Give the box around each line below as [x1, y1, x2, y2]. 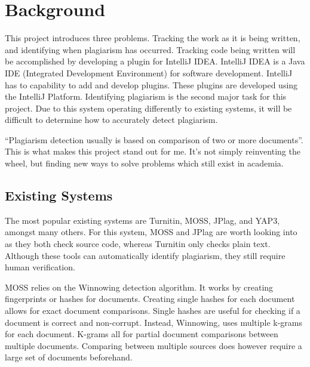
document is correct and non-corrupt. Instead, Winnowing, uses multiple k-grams [5, 316, 302, 328]
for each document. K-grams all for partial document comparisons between [5, 328, 278, 340]
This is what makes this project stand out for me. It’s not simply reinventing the [5, 145, 300, 158]
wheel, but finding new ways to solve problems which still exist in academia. [5, 157, 284, 169]
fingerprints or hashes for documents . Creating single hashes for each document [5, 292, 295, 305]
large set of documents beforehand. [5, 351, 133, 363]
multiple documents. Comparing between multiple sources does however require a [5, 339, 302, 351]
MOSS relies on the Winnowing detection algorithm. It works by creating [5, 280, 274, 293]
